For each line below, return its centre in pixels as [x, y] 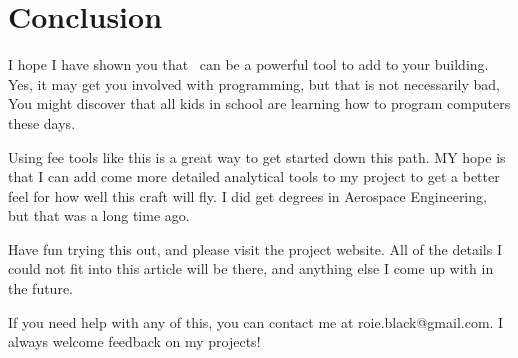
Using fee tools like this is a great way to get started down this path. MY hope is [257, 156]
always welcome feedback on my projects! [134, 341]
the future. [41, 288]
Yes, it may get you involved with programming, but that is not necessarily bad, [254, 83]
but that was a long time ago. [99, 215]
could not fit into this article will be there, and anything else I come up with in [251, 268]
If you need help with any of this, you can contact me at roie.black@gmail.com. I [256, 321]
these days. [42, 122]
